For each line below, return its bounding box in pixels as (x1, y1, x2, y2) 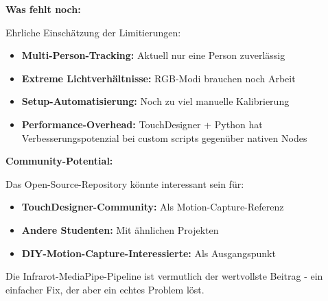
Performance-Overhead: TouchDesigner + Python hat (21, 117, 263, 131)
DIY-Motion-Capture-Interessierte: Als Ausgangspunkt (21, 245, 276, 260)
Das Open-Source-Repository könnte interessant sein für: (5, 176, 244, 191)
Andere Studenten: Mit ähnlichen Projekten (21, 222, 219, 237)
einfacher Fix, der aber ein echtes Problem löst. (5, 282, 204, 296)
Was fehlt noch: (5, 2, 81, 16)
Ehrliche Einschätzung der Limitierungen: (5, 25, 181, 39)
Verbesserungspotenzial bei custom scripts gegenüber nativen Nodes (21, 130, 307, 145)
